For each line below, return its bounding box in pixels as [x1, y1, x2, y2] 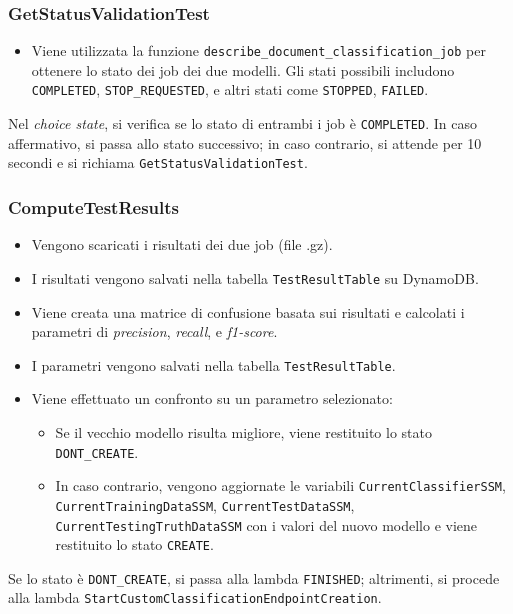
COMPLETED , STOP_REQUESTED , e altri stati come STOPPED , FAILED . [31, 79, 429, 100]
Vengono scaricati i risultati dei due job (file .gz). [31, 234, 333, 255]
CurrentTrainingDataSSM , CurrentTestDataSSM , [55, 494, 355, 515]
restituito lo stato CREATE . [55, 534, 214, 555]
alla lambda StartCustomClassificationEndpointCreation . [8, 587, 382, 608]
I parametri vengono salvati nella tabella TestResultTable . [31, 354, 396, 375]
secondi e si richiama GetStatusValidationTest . [8, 152, 308, 173]
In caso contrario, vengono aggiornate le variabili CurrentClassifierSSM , [55, 475, 506, 496]
